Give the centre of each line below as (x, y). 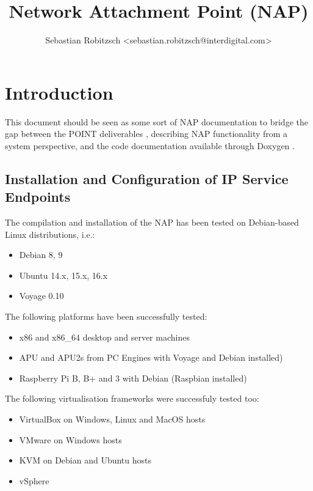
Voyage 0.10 (41, 296)
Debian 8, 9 (41, 255)
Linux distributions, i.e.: (50, 234)
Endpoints (38, 197)
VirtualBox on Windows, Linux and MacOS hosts (112, 419)
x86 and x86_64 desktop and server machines (104, 337)
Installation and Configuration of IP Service (147, 178)
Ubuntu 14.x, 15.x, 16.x (63, 275)
